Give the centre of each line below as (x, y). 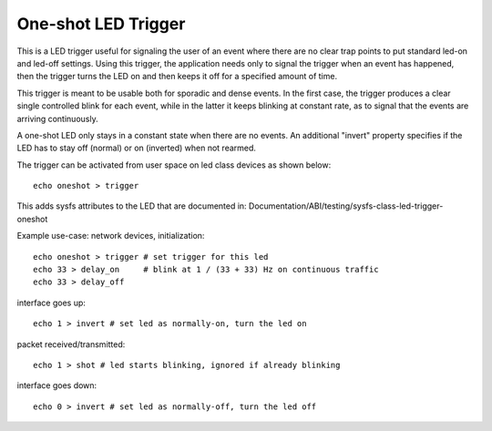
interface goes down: (57, 385)
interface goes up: (51, 303)
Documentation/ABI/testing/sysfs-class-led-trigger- (346, 206)
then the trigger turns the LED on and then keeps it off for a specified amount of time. (177, 77)
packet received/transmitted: (71, 344)
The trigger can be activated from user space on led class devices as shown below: (174, 165)
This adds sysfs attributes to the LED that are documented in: (132, 206)
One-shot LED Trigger (101, 24)
